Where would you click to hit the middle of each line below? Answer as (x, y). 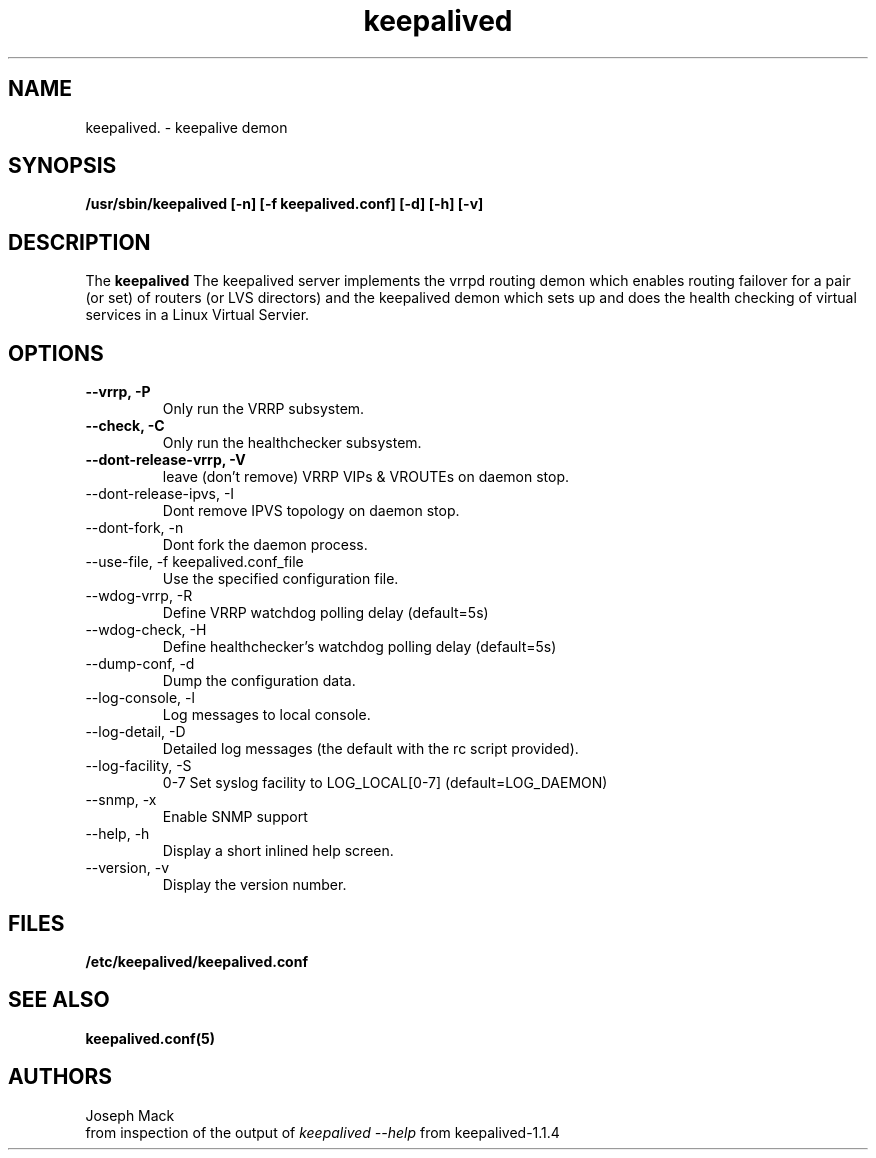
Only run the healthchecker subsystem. (292, 443)
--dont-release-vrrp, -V (165, 460)
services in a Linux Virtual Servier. (197, 315)
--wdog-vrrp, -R (139, 596)
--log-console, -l (140, 698)
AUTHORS (60, 1077)
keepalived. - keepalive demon (186, 127)
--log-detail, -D (135, 732)
